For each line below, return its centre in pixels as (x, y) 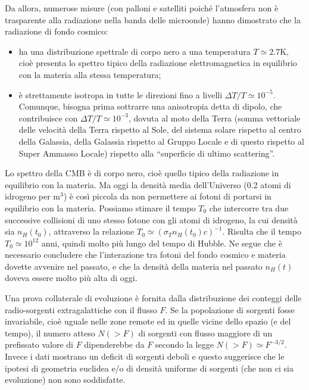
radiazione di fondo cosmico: (57, 31)
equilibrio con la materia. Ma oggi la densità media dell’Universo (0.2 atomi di (148, 184)
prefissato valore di (39, 344)
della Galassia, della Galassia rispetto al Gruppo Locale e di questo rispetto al (161, 141)
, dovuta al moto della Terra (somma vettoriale (214, 118)
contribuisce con (48, 118)
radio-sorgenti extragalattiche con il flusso (81, 309)
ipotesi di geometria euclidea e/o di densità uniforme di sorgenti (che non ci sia (149, 368)
